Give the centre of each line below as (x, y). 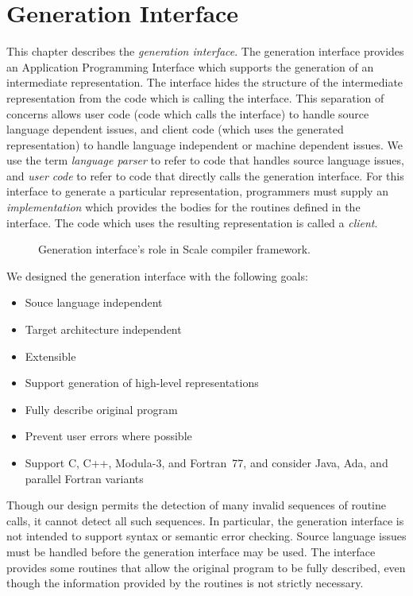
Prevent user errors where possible (108, 436)
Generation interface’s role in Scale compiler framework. (175, 249)
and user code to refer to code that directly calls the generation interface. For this (205, 175)
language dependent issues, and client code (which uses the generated (175, 129)
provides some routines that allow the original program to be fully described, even (206, 567)
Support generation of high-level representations (142, 383)
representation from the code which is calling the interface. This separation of (195, 97)
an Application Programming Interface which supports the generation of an (190, 66)
